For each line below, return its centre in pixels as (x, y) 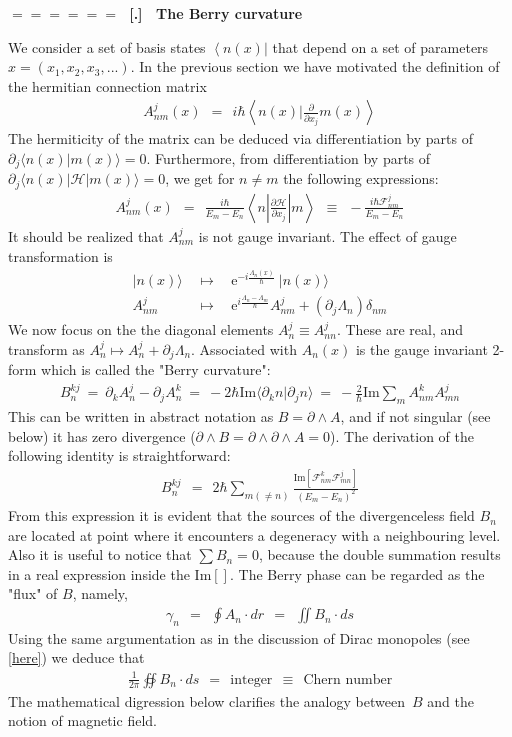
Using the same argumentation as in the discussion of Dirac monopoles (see (239, 637)
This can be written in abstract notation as (141, 416)
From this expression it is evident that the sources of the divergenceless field (241, 515)
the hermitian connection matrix (107, 85)
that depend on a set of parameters (380, 46)
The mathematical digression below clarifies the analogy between (206, 700)
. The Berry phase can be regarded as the (357, 573)
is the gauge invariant (421, 348)
